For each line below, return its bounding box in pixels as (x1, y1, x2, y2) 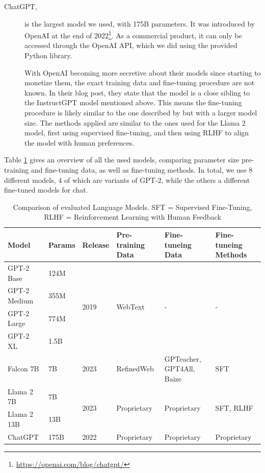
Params (48, 239, 75, 250)
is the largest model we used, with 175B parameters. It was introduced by (24, 18, 255, 29)
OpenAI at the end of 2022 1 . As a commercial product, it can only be (24, 29, 242, 40)
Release (82, 239, 110, 250)
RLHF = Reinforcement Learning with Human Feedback (44, 211, 221, 222)
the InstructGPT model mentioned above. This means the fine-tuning (24, 97, 242, 108)
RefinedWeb (116, 363, 154, 374)
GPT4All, (164, 363, 195, 374)
